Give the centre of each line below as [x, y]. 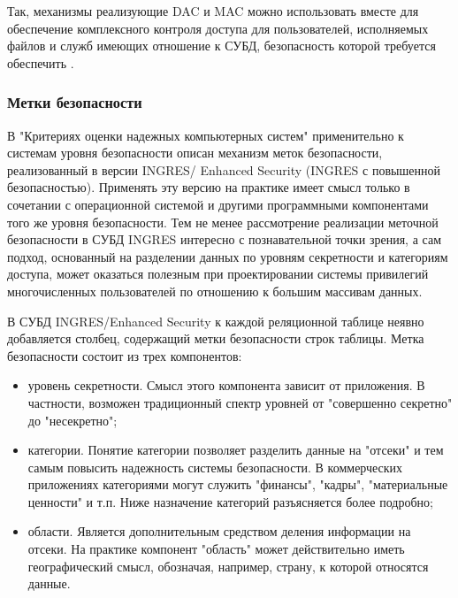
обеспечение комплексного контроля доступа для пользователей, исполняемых [218, 28]
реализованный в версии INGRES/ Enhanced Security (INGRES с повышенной [224, 169]
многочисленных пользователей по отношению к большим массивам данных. [215, 291]
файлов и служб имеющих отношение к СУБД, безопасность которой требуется [221, 46]
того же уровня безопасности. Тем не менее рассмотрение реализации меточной [223, 222]
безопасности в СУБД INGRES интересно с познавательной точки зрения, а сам [225, 239]
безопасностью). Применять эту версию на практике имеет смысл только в [209, 187]
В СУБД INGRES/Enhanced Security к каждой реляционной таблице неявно [216, 321]
